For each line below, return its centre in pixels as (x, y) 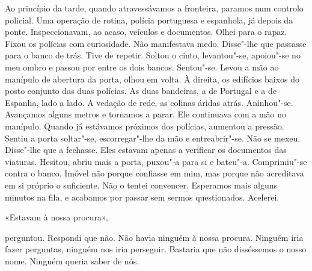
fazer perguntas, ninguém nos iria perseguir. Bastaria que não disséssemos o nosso (156, 249)
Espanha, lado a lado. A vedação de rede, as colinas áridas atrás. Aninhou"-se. (149, 102)
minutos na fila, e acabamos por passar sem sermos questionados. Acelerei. (142, 197)
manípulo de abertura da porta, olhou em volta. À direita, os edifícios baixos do (152, 79)
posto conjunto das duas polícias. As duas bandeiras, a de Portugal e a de (141, 91)
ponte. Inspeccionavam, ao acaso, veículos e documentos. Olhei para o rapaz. (146, 32)
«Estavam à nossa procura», (57, 217)
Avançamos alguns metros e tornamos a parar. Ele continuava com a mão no (146, 114)
